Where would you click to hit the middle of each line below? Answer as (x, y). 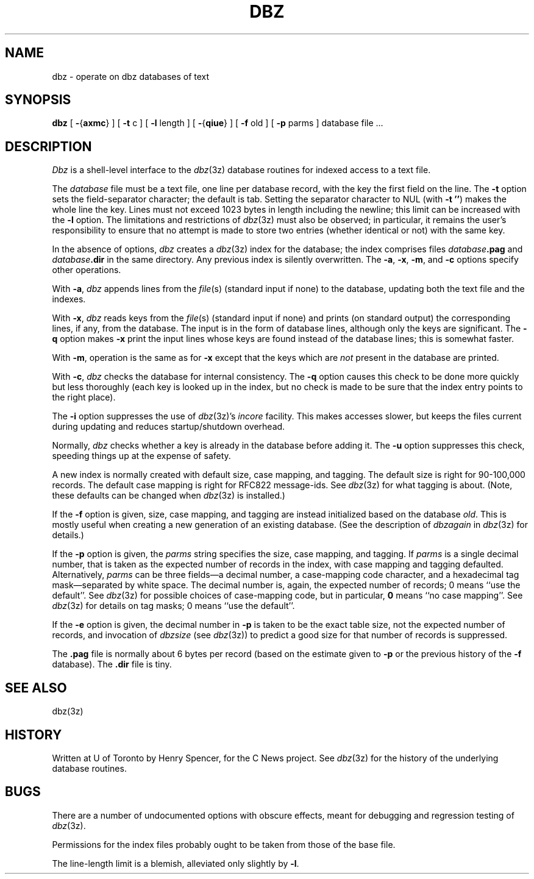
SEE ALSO (36, 688)
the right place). (84, 397)
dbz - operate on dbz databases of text (131, 76)
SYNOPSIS (38, 100)
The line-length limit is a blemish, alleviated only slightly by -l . (176, 863)
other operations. (87, 270)
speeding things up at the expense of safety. (141, 456)
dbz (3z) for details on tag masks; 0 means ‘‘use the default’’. (173, 606)
